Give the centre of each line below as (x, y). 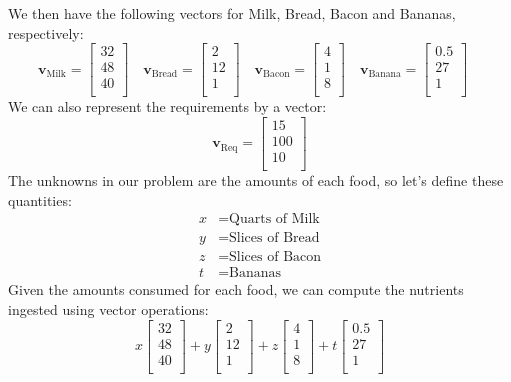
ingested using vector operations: (108, 308)
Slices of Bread (274, 238)
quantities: (40, 199)
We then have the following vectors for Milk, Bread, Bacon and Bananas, (232, 13)
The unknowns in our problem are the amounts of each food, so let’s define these (256, 180)
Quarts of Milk (274, 219)
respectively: (46, 32)
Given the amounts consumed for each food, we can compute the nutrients (236, 289)
